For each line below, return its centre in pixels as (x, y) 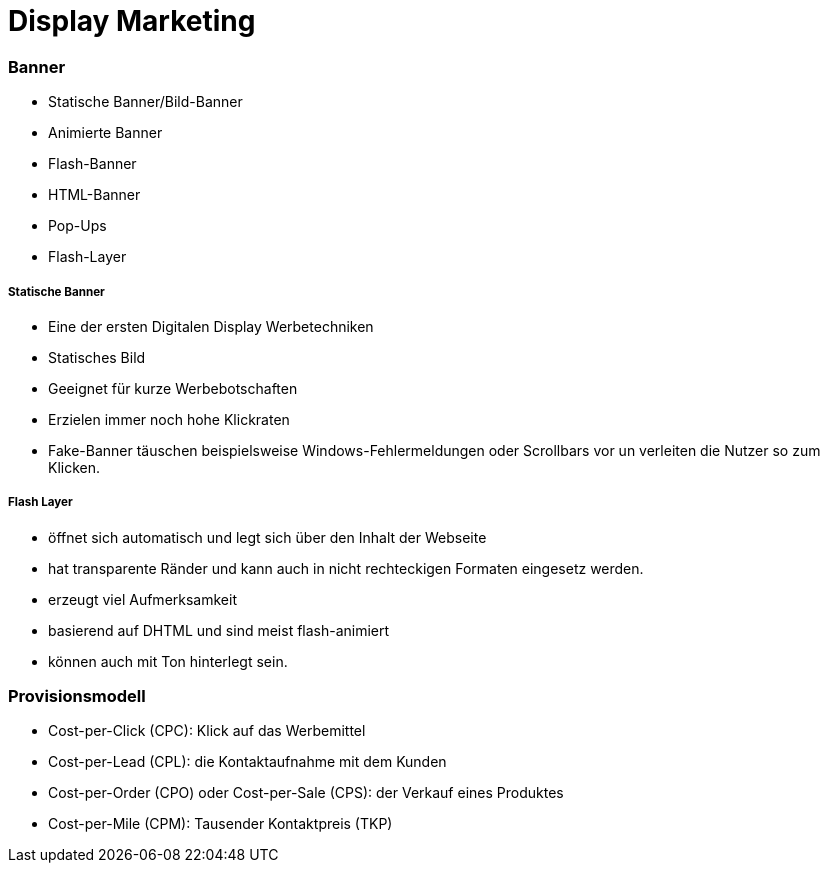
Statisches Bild (97, 357)
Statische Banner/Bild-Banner (145, 102)
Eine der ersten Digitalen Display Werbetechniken (211, 326)
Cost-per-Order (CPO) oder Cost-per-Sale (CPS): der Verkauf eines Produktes (306, 793)
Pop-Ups (77, 226)
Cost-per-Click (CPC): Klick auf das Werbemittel (207, 731)
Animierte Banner (105, 133)
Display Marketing (132, 21)
